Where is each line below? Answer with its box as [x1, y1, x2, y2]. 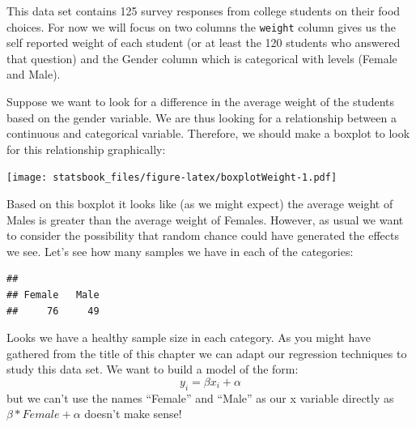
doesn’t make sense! [84, 405, 182, 422]
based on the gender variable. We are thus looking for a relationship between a [6, 109, 397, 126]
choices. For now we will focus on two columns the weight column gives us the [6, 18, 397, 35]
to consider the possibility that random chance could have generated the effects [6, 227, 399, 244]
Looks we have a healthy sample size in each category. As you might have [6, 329, 371, 346]
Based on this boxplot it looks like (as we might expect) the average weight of [6, 195, 393, 212]
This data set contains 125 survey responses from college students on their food [6, 2, 401, 19]
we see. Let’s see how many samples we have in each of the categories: [6, 242, 354, 259]
